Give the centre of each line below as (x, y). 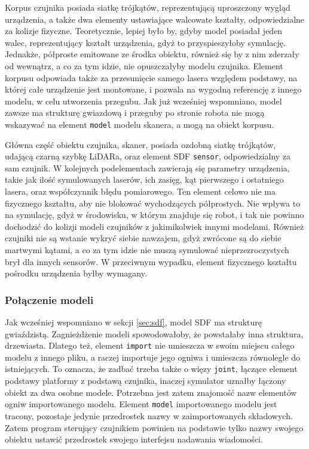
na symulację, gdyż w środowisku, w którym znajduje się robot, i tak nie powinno (154, 215)
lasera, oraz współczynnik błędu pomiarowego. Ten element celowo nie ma (140, 191)
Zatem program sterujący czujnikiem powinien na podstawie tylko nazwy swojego (154, 427)
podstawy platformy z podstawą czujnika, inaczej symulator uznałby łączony (146, 381)
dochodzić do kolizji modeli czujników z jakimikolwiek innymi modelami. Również (154, 226)
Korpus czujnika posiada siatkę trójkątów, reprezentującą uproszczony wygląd (148, 7)
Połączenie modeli (49, 299)
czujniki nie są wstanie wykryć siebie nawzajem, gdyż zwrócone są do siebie (143, 238)
